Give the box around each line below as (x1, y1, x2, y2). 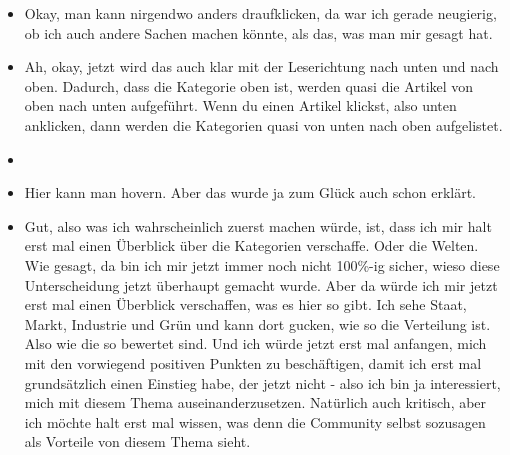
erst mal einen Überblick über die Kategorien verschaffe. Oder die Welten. (24, 235, 479, 256)
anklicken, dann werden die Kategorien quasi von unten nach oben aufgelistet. (24, 114, 503, 135)
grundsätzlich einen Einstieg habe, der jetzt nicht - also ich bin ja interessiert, (24, 372, 501, 393)
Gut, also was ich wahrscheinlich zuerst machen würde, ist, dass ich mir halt (24, 215, 492, 236)
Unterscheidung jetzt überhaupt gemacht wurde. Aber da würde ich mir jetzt (24, 274, 498, 295)
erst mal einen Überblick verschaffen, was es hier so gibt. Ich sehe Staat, (24, 294, 467, 315)
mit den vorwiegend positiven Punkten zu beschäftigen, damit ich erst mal (24, 352, 482, 373)
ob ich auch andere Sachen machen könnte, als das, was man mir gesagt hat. (24, 22, 493, 43)
